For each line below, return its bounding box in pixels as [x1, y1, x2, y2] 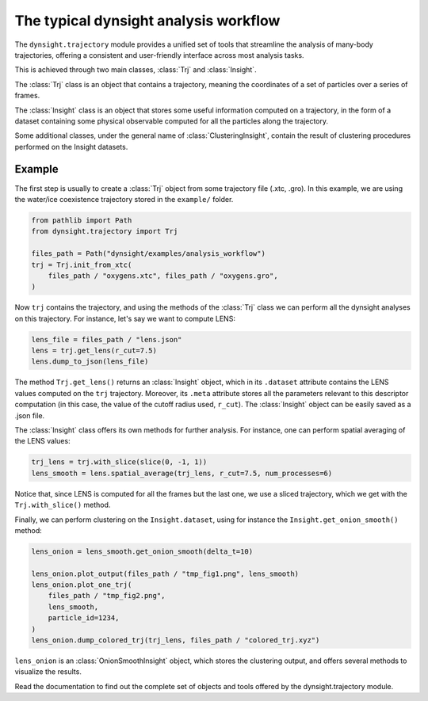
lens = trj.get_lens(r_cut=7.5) [31, 346, 158, 356]
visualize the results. [14, 667, 82, 676]
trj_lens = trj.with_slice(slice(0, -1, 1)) [31, 458, 208, 467]
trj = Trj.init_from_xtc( [31, 260, 132, 269]
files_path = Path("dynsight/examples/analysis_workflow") [31, 250, 266, 258]
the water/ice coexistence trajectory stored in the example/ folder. [14, 194, 234, 204]
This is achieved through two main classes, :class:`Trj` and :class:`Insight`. [14, 65, 257, 74]
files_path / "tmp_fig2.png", [48, 591, 166, 600]
